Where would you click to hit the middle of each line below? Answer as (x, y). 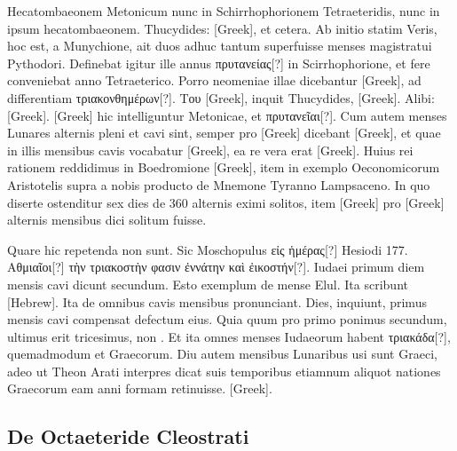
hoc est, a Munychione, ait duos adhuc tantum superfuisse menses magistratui (220, 46)
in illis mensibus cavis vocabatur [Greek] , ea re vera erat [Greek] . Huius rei (210, 150)
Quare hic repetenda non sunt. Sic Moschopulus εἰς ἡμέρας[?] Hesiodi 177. (208, 249)
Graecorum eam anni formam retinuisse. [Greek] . (140, 388)
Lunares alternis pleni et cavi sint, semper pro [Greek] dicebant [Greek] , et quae (224, 133)
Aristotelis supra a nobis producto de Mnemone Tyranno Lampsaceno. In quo (219, 184)
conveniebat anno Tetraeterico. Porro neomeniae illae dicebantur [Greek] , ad (214, 80)
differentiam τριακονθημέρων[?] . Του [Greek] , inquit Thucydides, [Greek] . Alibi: (221, 97)
